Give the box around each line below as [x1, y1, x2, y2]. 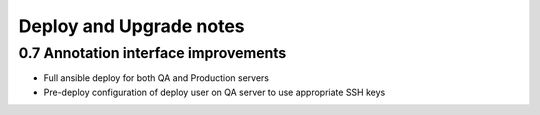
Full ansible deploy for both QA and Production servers [43, 72, 270, 84]
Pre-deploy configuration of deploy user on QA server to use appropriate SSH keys [43, 86, 386, 98]
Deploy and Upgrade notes [18, 15, 245, 37]
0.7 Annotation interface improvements [18, 44, 287, 62]
